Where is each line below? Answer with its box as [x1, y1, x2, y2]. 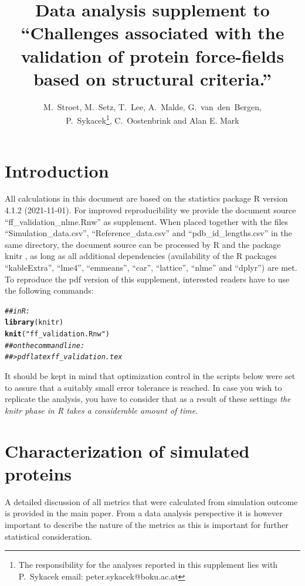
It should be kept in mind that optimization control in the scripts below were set [5, 370, 296, 382]
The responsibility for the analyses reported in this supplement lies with [18, 558, 278, 571]
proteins [5, 461, 72, 485]
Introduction [5, 158, 109, 182]
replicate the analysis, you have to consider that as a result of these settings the [5, 393, 291, 405]
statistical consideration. [5, 530, 92, 542]
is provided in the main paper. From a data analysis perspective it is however [5, 507, 283, 519]
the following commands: [5, 284, 94, 297]
